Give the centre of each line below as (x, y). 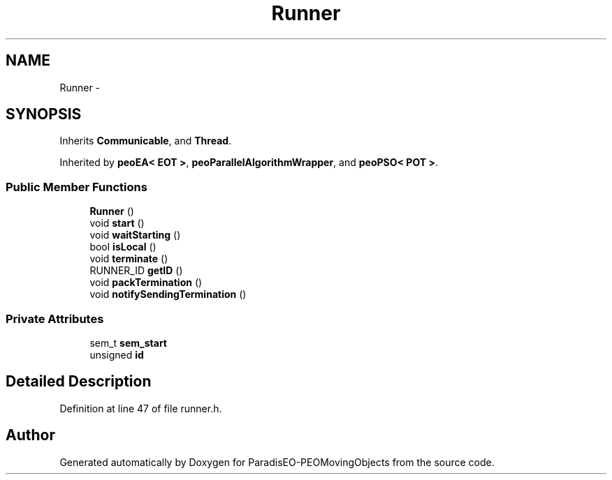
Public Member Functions (76, 187)
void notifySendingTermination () (168, 294)
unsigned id (117, 354)
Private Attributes (55, 318)
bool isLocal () (123, 247)
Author (30, 435)
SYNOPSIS (44, 114)
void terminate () (129, 259)
